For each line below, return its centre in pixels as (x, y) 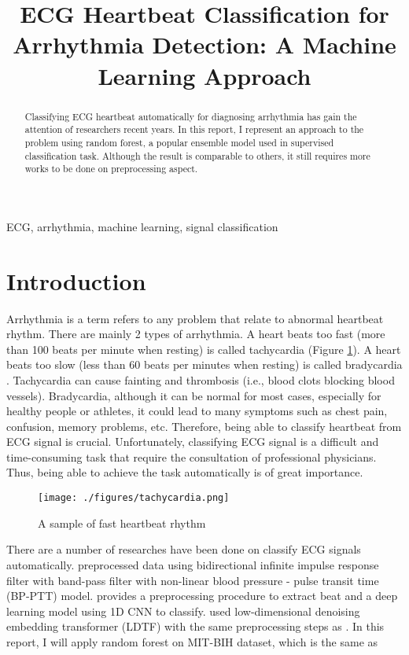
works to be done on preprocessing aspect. (111, 169)
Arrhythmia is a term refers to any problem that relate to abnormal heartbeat (195, 318)
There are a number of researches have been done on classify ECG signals (184, 549)
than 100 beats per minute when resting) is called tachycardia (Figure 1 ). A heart (204, 349)
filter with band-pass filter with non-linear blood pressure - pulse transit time (193, 580)
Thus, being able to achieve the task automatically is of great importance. (185, 472)
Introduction (76, 280)
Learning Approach (204, 75)
